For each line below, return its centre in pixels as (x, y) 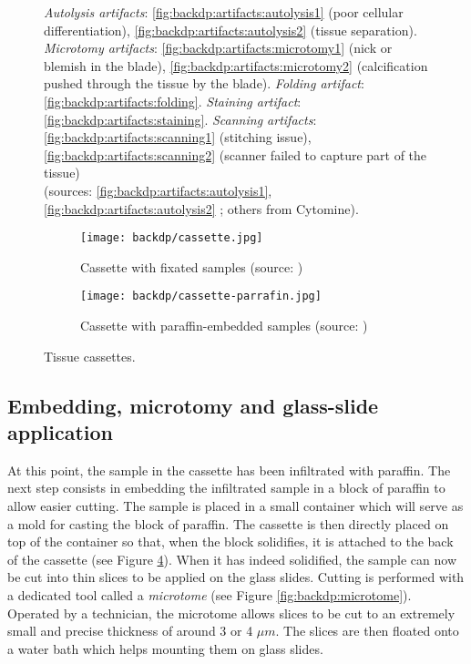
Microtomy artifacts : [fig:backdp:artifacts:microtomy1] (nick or (218, 48)
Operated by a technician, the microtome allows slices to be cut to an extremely (231, 613)
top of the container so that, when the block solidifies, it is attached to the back (230, 541)
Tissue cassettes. (90, 356)
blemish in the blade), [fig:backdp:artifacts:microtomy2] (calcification (236, 65)
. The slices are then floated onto (367, 631)
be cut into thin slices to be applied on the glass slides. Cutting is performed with (236, 577)
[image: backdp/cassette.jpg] (172, 238)
